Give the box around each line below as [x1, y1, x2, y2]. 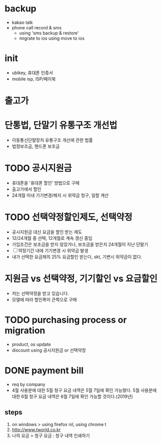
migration [4, 325, 46, 336]
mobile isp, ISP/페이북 [11, 75, 56, 82]
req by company [11, 381, 46, 387]
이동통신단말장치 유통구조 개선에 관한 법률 [11, 137, 93, 143]
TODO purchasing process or [4, 314, 127, 325]
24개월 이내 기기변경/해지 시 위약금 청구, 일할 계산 [11, 192, 109, 198]
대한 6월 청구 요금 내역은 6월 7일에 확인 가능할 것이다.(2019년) [11, 393, 133, 399]
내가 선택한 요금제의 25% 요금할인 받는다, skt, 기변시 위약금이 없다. [11, 254, 142, 260]
